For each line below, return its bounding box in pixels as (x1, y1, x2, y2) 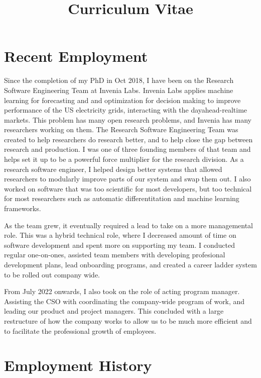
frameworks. (4, 203, 41, 214)
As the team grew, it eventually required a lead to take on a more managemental (4, 220, 253, 230)
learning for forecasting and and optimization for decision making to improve (4, 94, 241, 105)
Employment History (4, 355, 152, 375)
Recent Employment (4, 46, 148, 66)
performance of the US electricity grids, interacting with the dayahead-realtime (4, 105, 247, 115)
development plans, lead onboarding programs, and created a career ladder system (4, 259, 257, 269)
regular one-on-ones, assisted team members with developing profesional (4, 249, 225, 260)
